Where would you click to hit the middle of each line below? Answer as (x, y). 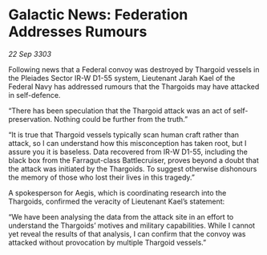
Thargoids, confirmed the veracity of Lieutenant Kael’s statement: (117, 201)
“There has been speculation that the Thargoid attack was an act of (120, 111)
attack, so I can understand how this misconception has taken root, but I (127, 143)
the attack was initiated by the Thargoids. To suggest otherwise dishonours (133, 168)
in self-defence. (34, 95)
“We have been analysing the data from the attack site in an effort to (121, 217)
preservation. (30, 119)
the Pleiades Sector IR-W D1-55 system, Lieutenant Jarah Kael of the (122, 78)
